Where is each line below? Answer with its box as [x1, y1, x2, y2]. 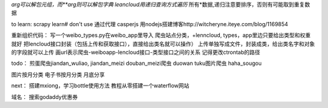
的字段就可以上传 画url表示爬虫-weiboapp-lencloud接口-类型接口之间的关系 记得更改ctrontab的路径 [11, 49, 261, 56]
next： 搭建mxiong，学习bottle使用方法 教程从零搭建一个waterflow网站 [11, 82, 190, 89]
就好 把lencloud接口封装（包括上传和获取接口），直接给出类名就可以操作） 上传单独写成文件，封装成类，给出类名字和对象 [11, 40, 315, 47]
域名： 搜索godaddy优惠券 [11, 93, 78, 100]
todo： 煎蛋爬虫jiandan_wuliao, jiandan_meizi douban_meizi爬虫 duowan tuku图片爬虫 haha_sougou [11, 59, 262, 67]
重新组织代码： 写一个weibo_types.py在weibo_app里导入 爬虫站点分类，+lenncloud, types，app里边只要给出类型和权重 [11, 32, 311, 39]
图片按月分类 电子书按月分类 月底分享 [11, 70, 105, 78]
